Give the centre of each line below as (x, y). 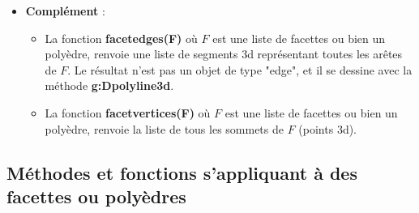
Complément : (65, 11)
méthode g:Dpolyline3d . (109, 85)
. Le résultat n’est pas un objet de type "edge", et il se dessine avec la (240, 69)
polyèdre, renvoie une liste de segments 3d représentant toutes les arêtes (224, 54)
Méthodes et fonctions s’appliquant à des (182, 172)
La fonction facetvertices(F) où (128, 112)
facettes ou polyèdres (96, 196)
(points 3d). (328, 128)
